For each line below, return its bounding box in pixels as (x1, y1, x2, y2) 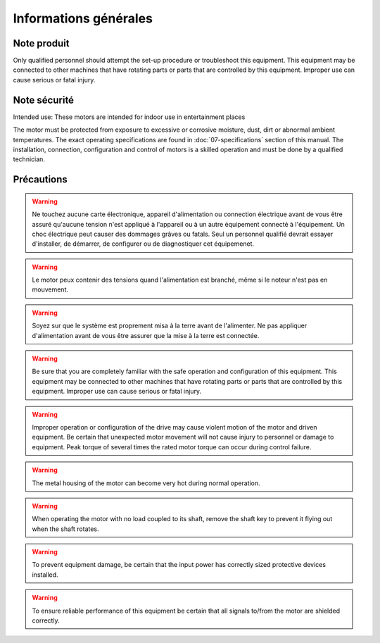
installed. (32, 570, 59, 579)
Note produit (13, 37, 70, 49)
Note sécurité (13, 94, 74, 106)
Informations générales (13, 11, 153, 26)
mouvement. (32, 285, 69, 294)
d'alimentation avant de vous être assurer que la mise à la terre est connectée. (32, 331, 260, 339)
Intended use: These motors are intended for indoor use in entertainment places (13, 113, 246, 121)
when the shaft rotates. (32, 525, 99, 533)
